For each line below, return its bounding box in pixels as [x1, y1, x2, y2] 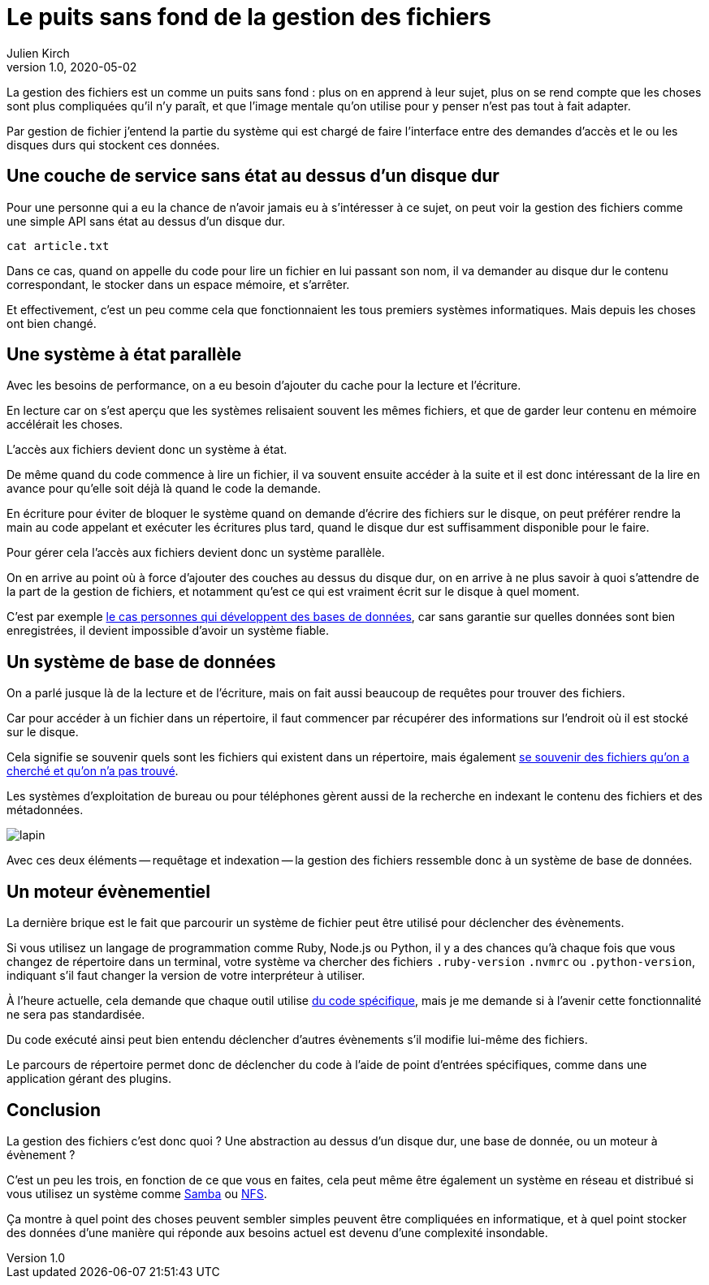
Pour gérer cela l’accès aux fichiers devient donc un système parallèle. [6, 545, 385, 560]
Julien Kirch [6, 45, 70, 60]
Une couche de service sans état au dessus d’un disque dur [6, 166, 499, 187]
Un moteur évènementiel [6, 881, 210, 902]
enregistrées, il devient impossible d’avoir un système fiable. [6, 623, 329, 638]
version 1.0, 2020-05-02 [6, 59, 137, 74]
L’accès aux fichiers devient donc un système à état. [6, 442, 287, 457]
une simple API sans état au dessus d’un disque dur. [6, 213, 286, 228]
